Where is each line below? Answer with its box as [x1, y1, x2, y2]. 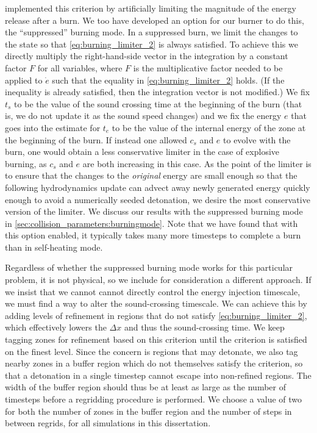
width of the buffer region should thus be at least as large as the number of [5, 381, 286, 393]
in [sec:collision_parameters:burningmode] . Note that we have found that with [5, 216, 298, 229]
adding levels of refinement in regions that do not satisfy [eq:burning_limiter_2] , [5, 309, 307, 321]
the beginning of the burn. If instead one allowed [5, 133, 187, 146]
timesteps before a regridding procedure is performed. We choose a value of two [5, 393, 302, 405]
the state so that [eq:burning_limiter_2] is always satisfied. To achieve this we [5, 37, 298, 50]
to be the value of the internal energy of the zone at [112, 121, 306, 134]
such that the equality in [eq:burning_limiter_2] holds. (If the [52, 73, 285, 86]
